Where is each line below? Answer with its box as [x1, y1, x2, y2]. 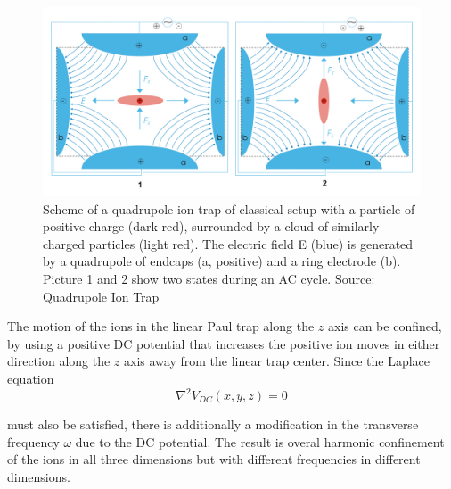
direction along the [7, 352, 111, 370]
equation [7, 369, 54, 387]
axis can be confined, [327, 317, 442, 336]
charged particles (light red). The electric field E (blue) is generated [43, 234, 414, 253]
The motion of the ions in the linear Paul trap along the [7, 317, 315, 336]
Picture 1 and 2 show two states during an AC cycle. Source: [43, 269, 375, 287]
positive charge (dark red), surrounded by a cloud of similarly [43, 217, 380, 236]
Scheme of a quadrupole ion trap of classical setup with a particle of [43, 199, 415, 218]
